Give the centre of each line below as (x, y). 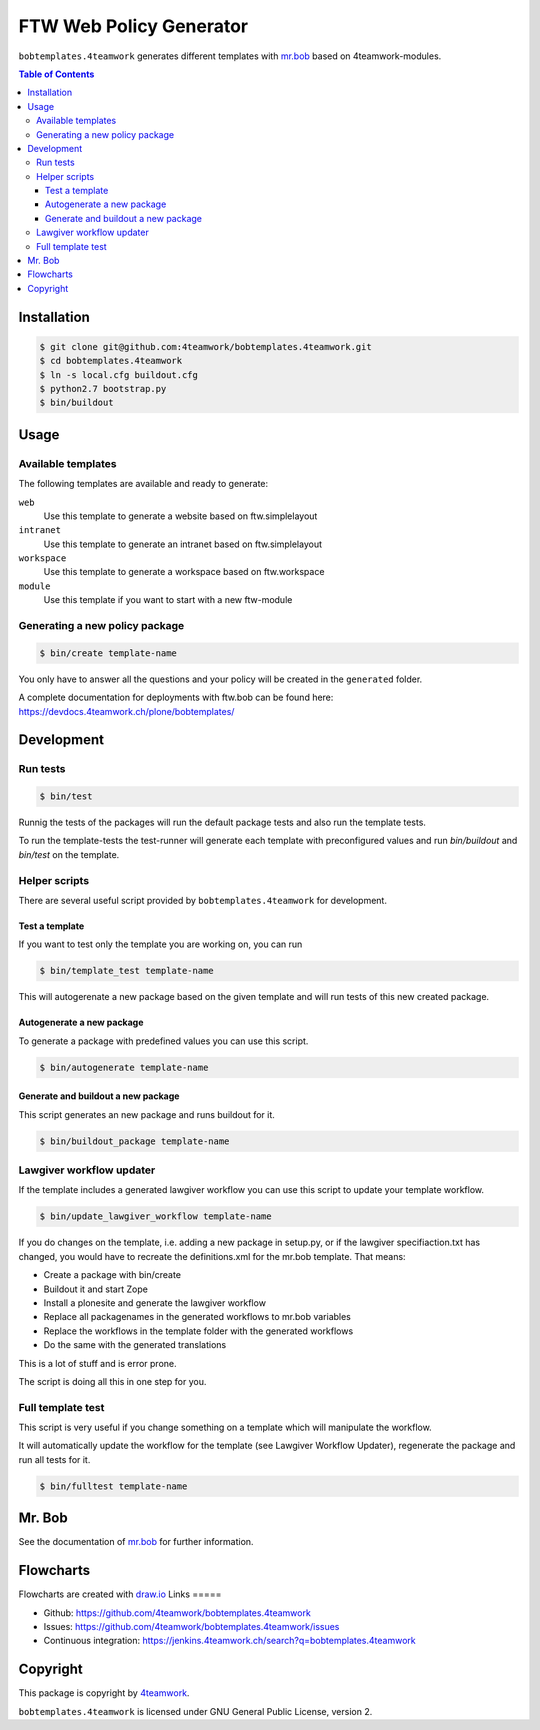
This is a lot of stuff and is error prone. (97, 1363)
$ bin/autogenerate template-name (124, 1067)
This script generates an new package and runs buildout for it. (146, 1114)
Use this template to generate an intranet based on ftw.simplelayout (182, 544)
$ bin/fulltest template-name (113, 1486)
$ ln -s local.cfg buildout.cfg (119, 374)
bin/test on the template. (69, 854)
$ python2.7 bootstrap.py (103, 388)
